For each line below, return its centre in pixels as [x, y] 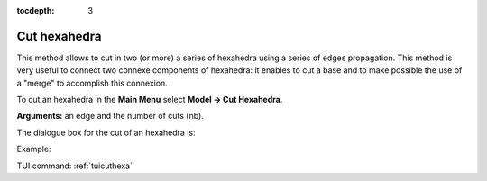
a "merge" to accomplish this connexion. [92, 83]
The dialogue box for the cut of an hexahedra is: [106, 132]
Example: [34, 149]
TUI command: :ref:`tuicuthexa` [74, 166]
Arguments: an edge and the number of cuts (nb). [110, 116]
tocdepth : [36, 10]
